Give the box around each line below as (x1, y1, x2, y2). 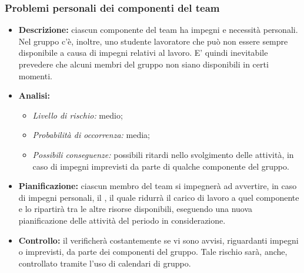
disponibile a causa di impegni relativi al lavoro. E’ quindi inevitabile (18, 46, 268, 59)
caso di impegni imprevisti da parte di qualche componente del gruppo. (32, 160, 289, 172)
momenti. (18, 69, 52, 82)
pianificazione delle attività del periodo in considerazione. (18, 214, 226, 226)
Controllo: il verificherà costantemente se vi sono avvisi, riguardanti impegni (18, 234, 299, 246)
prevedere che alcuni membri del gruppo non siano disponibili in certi (18, 58, 269, 70)
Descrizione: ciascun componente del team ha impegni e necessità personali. (18, 23, 298, 36)
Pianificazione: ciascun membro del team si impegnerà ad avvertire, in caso (18, 180, 297, 192)
